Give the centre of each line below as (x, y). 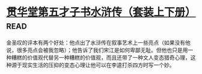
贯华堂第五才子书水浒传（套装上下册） (101, 12)
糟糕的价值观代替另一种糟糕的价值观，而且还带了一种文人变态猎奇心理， (101, 57)
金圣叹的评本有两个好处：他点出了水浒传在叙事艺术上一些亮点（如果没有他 (98, 42)
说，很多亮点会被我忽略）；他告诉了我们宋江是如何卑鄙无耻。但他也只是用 (97, 50)
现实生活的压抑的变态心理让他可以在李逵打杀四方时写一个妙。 (98, 65)
